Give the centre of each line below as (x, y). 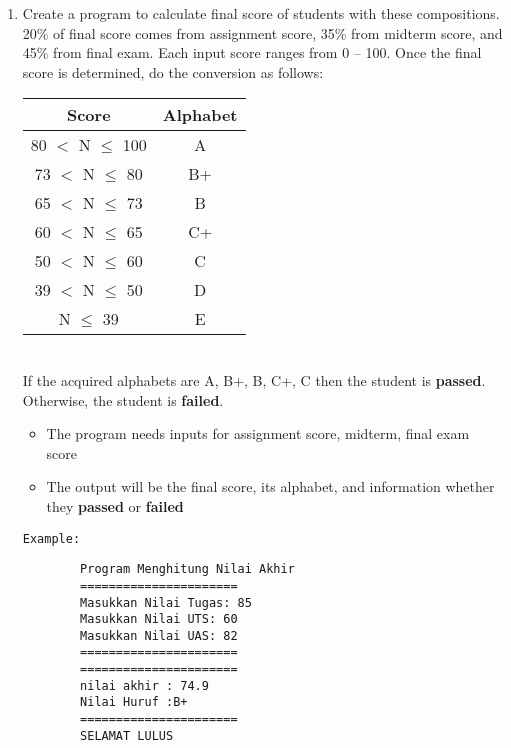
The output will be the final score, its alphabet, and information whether (270, 486)
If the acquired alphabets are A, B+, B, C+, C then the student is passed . (254, 379)
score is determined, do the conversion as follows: (173, 71)
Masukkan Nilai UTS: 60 (159, 619)
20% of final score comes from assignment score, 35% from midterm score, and (262, 32)
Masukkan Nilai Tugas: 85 (166, 602)
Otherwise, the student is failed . (123, 399)
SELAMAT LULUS (127, 735)
